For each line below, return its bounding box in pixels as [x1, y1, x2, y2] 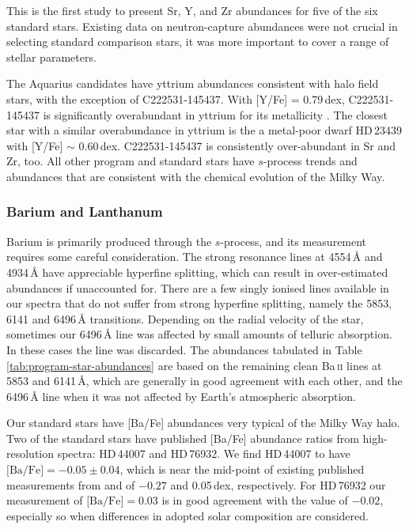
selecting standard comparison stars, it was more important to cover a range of [6, 33, 389, 50]
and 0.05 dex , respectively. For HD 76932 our [170, 476, 386, 493]
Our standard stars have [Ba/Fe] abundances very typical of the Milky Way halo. [6, 414, 400, 431]
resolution [6, 445, 55, 462]
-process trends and [263, 153, 358, 169]
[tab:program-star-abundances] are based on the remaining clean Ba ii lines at [6, 357, 382, 373]
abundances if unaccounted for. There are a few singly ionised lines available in [6, 279, 389, 296]
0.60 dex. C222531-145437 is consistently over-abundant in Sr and [78, 137, 396, 153]
